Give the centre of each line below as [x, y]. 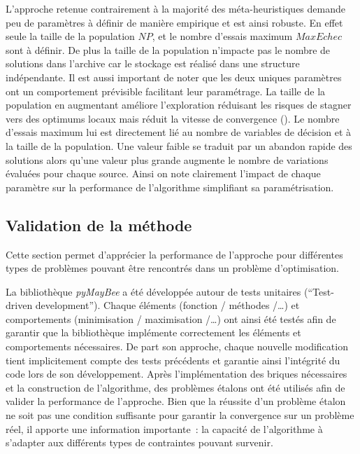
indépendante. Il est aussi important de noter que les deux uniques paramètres [174, 77]
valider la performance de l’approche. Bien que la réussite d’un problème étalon [176, 401]
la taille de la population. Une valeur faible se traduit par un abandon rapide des [179, 145]
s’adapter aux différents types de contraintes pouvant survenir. [139, 442]
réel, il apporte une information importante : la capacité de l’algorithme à [164, 428]
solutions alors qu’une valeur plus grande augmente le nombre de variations [167, 159]
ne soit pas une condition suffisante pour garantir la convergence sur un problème [180, 415]
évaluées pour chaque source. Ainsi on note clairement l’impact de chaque [163, 173]
